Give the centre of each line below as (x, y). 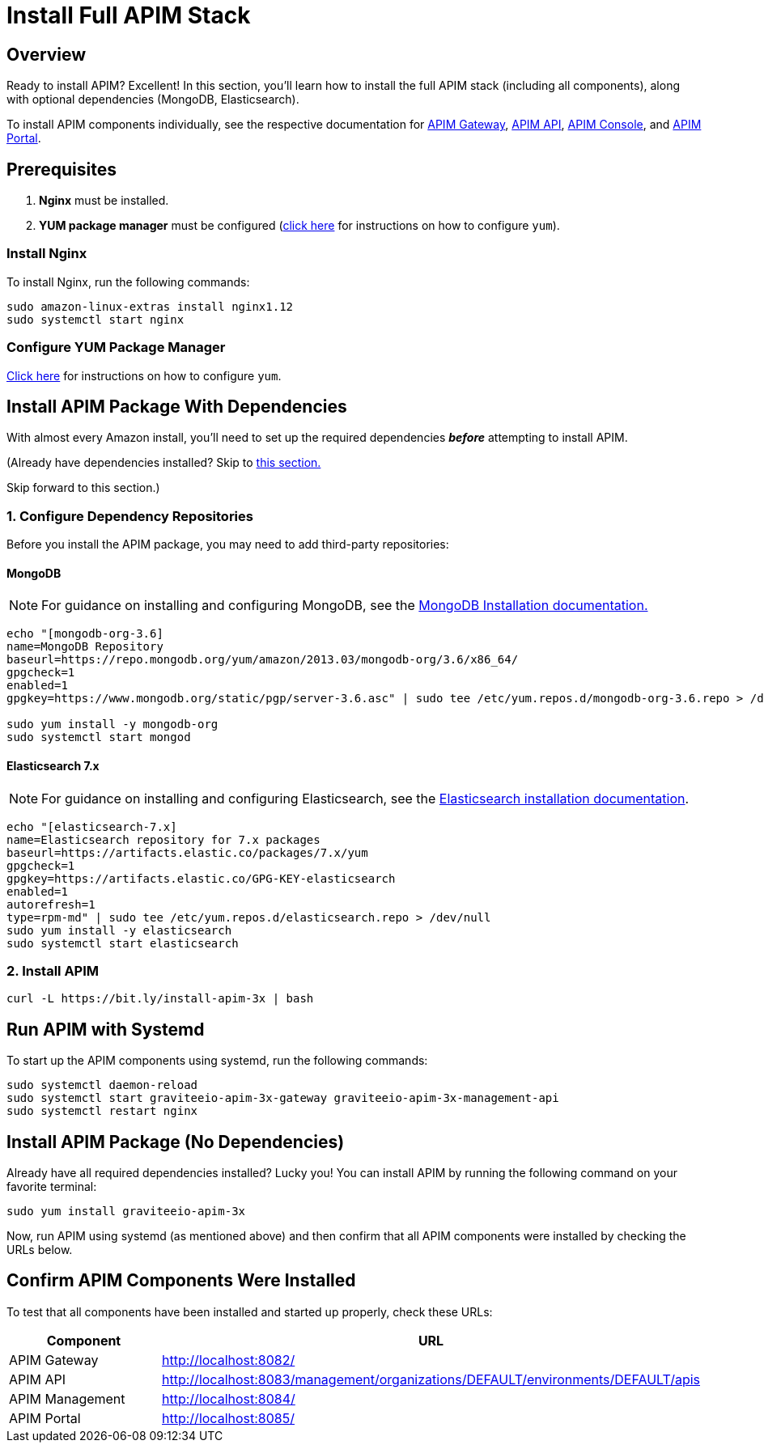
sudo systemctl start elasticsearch (123, 943)
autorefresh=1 (51, 904)
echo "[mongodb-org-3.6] (85, 634)
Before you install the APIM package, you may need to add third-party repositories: (228, 544)
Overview (47, 54)
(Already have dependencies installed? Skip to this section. (164, 463)
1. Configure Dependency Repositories (130, 516)
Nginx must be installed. (104, 201)
